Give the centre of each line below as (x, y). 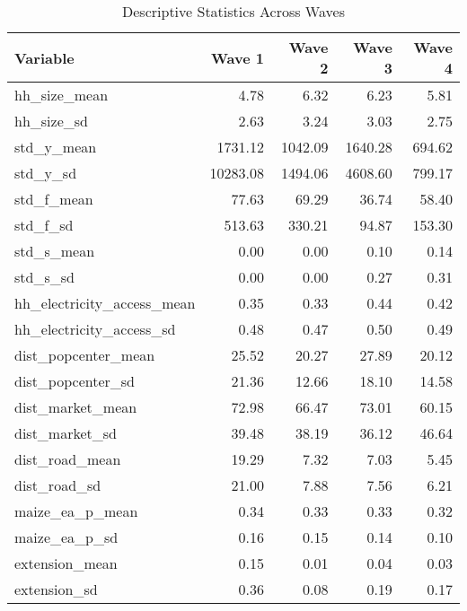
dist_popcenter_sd (75, 381)
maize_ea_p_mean (76, 511)
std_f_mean (54, 199)
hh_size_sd (51, 121)
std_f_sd (44, 225)
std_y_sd (46, 173)
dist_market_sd (66, 433)
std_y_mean (56, 147)
